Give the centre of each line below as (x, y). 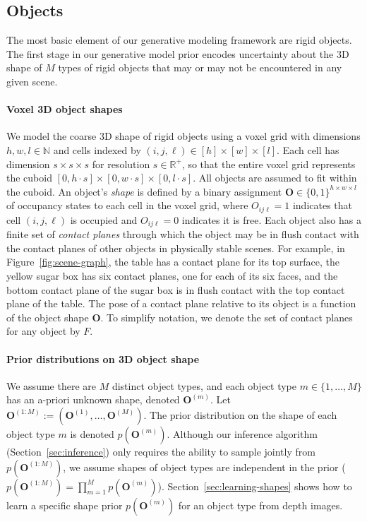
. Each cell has (308, 149)
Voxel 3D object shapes (65, 109)
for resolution (121, 164)
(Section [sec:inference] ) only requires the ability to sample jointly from (161, 451)
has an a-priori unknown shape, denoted (93, 399)
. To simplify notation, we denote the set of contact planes (227, 317)
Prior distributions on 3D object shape (103, 358)
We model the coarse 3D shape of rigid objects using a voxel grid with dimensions (183, 136)
